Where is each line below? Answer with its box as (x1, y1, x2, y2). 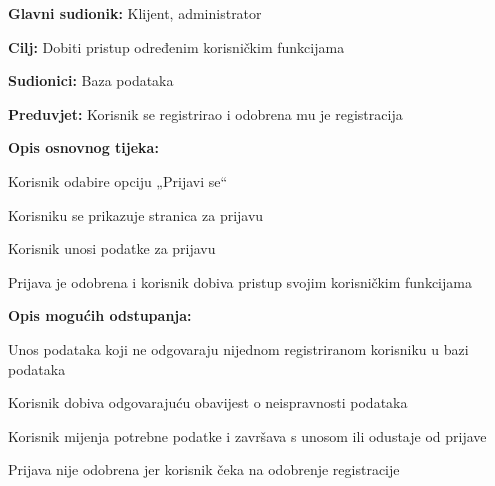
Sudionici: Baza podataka (8, 70, 174, 91)
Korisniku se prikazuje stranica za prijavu (8, 204, 264, 225)
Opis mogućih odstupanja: (8, 305, 192, 326)
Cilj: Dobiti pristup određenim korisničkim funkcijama (8, 36, 345, 57)
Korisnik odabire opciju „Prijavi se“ (8, 170, 228, 191)
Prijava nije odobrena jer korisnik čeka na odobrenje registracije (8, 459, 400, 480)
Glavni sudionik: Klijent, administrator (8, 3, 262, 23)
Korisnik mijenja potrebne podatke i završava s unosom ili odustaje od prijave (8, 425, 487, 446)
